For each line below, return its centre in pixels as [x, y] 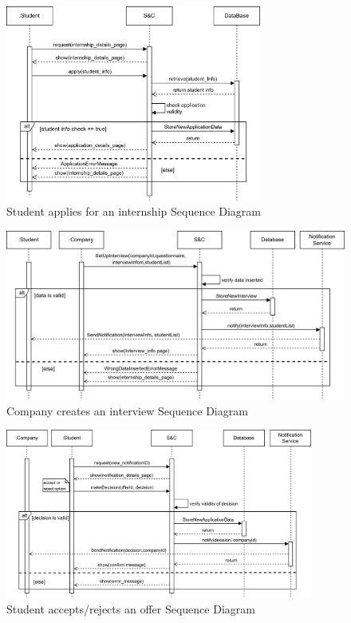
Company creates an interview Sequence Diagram [127, 410]
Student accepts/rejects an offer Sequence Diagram [131, 608]
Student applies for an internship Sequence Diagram [134, 211]
